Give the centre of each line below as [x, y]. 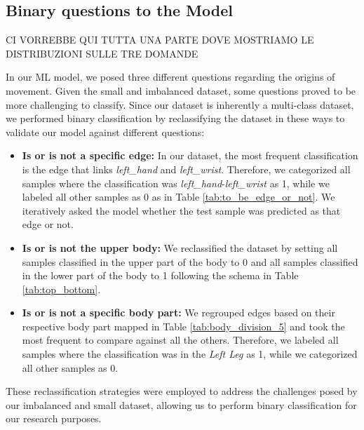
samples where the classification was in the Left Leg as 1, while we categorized [190, 354]
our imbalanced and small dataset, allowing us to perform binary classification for [181, 404]
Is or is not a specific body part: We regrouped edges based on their [178, 313]
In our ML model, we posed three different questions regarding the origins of [170, 77]
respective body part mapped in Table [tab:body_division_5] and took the [183, 326]
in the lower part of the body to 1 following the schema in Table [160, 275]
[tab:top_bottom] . [61, 289]
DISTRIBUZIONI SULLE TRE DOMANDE [102, 53]
